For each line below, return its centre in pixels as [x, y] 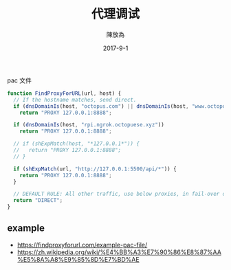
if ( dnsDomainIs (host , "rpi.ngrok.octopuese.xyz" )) [89, 125]
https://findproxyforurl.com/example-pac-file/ [82, 245]
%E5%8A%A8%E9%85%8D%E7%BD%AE [78, 259]
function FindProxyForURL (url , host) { [64, 93]
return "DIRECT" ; [38, 201]
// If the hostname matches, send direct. [75, 100]
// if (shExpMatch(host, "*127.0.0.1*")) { [76, 144]
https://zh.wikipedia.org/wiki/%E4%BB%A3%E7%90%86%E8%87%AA [119, 252]
